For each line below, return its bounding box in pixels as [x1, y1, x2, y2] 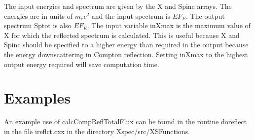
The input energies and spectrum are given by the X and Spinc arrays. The [4, 1, 232, 11]
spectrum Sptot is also [4, 20, 72, 31]
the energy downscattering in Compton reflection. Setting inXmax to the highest [4, 49, 248, 59]
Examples [4, 88, 71, 108]
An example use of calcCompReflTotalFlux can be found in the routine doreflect [4, 116, 247, 127]
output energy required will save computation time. [4, 59, 159, 69]
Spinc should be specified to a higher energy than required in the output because [4, 39, 249, 50]
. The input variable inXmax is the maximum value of [87, 20, 251, 31]
